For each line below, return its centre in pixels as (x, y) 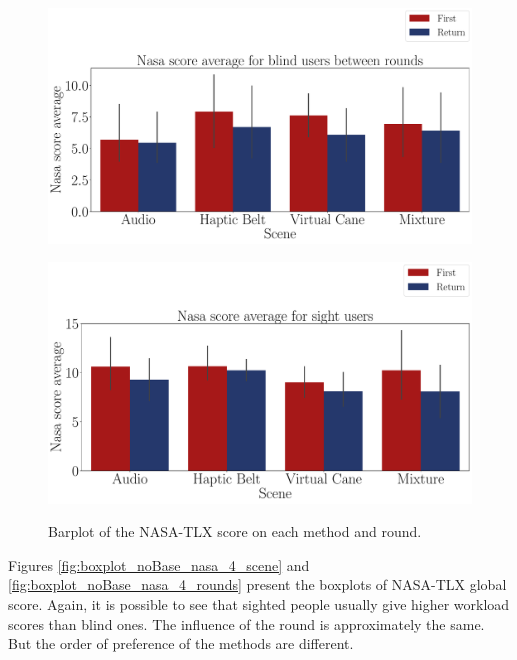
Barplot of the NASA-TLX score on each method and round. (235, 531)
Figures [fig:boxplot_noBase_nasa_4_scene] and (159, 564)
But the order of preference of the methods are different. (181, 643)
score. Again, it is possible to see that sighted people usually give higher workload (259, 603)
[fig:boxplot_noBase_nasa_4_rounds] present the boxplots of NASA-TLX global (257, 584)
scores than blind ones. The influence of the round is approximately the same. (246, 623)
